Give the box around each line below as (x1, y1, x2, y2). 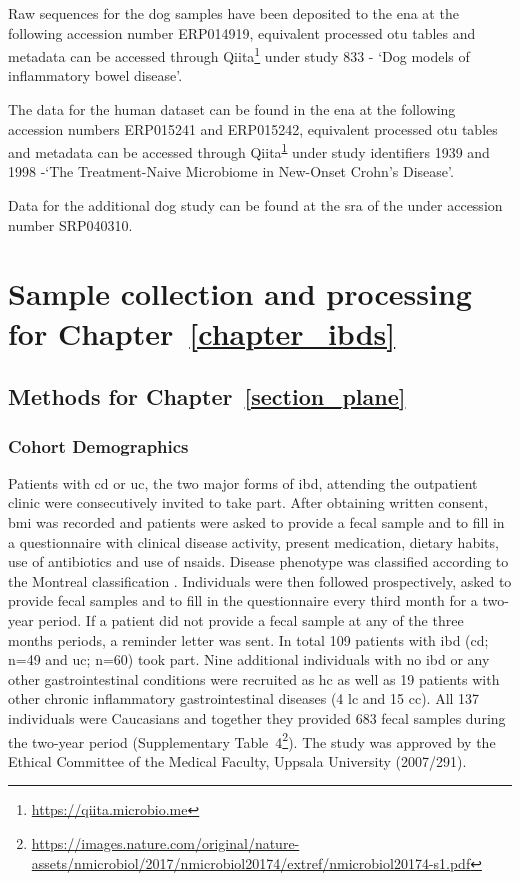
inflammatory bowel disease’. (8, 65, 183, 86)
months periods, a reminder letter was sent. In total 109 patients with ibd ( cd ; (8, 629, 489, 650)
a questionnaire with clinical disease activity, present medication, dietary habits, (8, 531, 499, 552)
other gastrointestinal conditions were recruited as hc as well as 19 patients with (8, 668, 500, 689)
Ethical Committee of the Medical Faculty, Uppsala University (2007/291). (8, 750, 467, 771)
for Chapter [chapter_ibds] (8, 312, 396, 353)
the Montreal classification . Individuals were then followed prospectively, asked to (8, 570, 512, 591)
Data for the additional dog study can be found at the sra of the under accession (8, 195, 503, 216)
